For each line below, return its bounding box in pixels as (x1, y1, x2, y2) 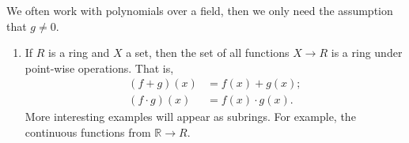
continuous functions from (25, 124, 151, 141)
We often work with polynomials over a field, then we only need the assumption (6, 2, 393, 18)
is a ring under (331, 44, 403, 61)
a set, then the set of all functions (126, 44, 290, 61)
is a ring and (48, 44, 110, 61)
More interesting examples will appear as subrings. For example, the (25, 108, 356, 125)
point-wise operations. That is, (25, 59, 174, 76)
